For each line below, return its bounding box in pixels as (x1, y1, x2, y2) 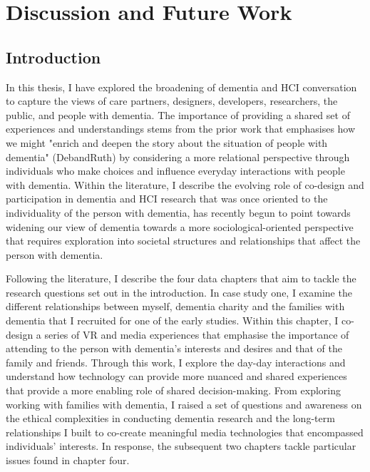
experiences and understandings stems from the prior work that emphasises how (6, 121, 356, 136)
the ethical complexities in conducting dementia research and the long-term (6, 411, 335, 426)
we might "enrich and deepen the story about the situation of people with (6, 135, 328, 150)
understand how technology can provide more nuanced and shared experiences (6, 369, 347, 384)
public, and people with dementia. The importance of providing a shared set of (6, 107, 350, 122)
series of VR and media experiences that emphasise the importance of (44, 327, 349, 342)
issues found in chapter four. (6, 453, 130, 468)
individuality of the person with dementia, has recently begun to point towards (6, 205, 351, 220)
